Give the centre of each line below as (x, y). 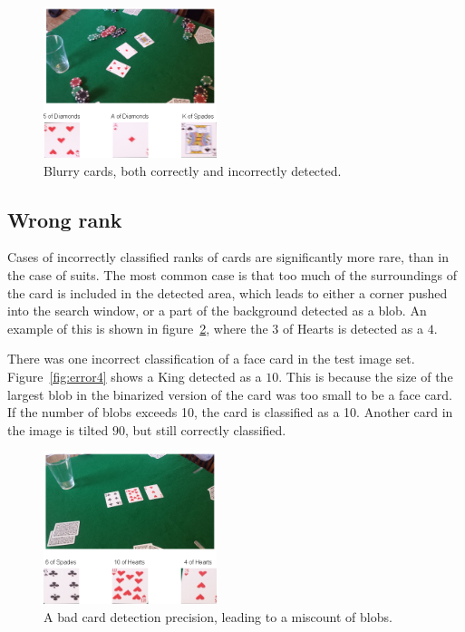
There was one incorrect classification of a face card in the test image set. (211, 359)
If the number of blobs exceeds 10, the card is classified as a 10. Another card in (230, 412)
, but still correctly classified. (205, 429)
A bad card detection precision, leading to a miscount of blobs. (218, 616)
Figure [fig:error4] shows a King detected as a (135, 376)
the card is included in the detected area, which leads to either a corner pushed (228, 292)
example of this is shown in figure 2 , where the (138, 328)
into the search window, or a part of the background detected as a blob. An (217, 311)
